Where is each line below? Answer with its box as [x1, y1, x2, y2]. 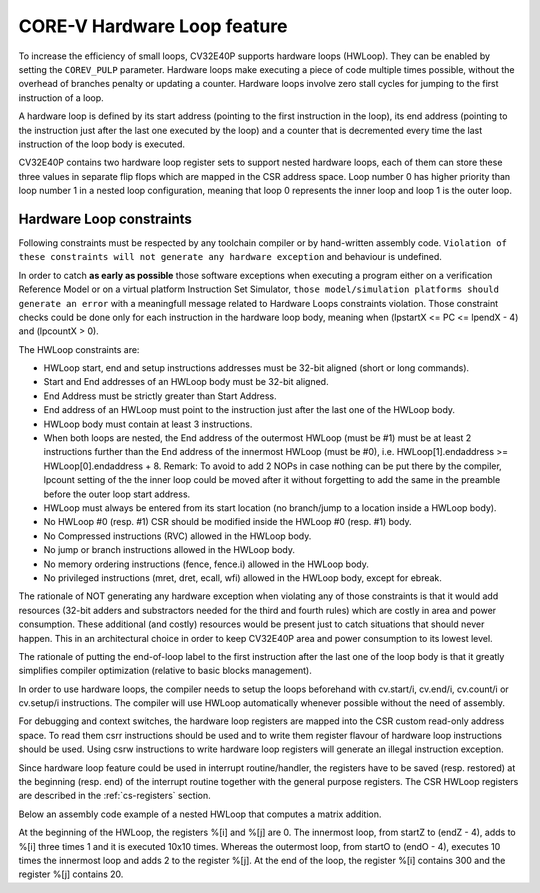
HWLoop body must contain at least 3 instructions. [43, 418, 253, 430]
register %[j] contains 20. [18, 868, 124, 880]
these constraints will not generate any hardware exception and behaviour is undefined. [18, 251, 442, 263]
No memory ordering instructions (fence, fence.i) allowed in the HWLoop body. [43, 558, 369, 570]
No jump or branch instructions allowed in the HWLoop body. [43, 544, 295, 556]
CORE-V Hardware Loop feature [18, 15, 288, 37]
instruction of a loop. [18, 91, 104, 104]
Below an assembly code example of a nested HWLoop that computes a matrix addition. [18, 808, 382, 820]
